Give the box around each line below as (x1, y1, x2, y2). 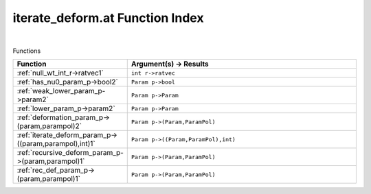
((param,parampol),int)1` (16, 139, 95, 149)
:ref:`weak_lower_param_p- (16, 86, 106, 96)
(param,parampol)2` (16, 121, 82, 131)
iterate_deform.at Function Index (12, 10, 204, 25)
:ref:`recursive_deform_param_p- (16, 148, 124, 158)
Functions (12, 47, 41, 55)
